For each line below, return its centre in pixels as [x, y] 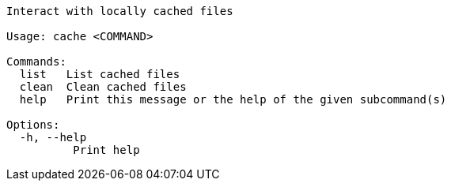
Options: [33, 125]
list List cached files [100, 74]
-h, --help [53, 137]
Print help [106, 150]
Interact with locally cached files [120, 11]
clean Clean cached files [103, 87]
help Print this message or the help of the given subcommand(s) [233, 99]
